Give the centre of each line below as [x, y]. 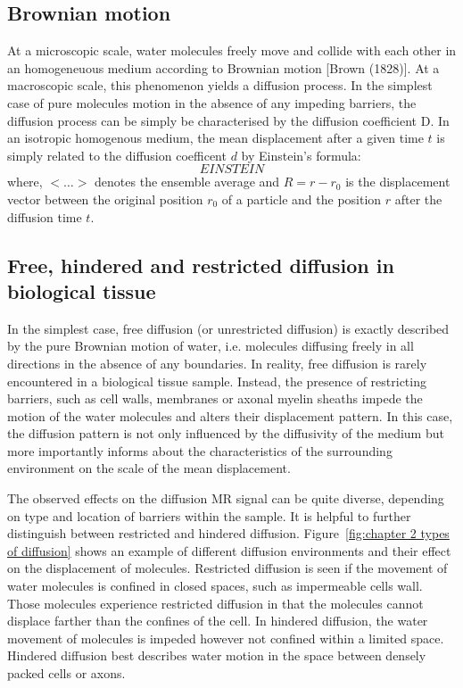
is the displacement [398, 182]
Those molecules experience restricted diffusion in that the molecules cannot [215, 603]
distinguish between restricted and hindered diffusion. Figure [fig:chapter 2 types [228, 533]
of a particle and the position [302, 199]
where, [25, 182]
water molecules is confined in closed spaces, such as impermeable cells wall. [215, 586]
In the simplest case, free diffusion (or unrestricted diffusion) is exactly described [228, 328]
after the [418, 199]
